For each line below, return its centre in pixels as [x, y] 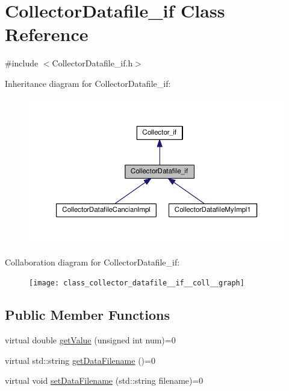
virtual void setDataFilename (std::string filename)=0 [104, 380]
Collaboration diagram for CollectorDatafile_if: [92, 262]
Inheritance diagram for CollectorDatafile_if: [88, 83]
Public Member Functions [87, 315]
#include [22, 63]
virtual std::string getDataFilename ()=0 [80, 360]
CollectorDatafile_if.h [92, 63]
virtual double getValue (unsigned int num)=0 [90, 340]
